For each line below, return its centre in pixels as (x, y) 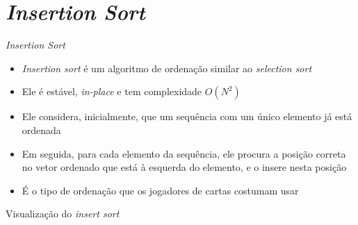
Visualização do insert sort (63, 214)
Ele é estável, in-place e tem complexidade (112, 91)
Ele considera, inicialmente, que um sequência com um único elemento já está (187, 116)
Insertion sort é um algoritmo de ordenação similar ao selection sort (167, 68)
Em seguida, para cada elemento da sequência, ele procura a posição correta (184, 153)
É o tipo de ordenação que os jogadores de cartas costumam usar (160, 190)
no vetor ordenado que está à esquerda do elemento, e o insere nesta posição (184, 167)
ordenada (41, 130)
